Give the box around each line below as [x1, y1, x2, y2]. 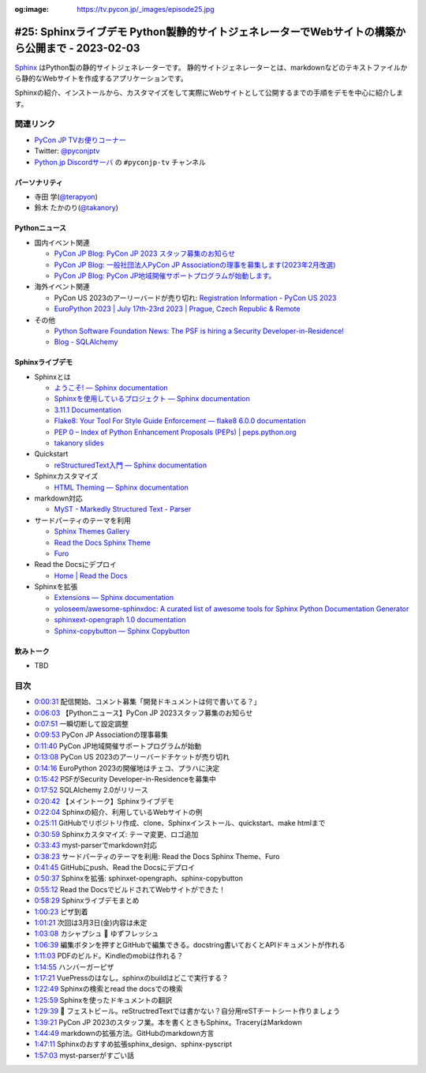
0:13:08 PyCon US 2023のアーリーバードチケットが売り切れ [34, 752, 230, 762]
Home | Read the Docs [54, 571, 128, 580]
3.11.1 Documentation [54, 405, 121, 415]
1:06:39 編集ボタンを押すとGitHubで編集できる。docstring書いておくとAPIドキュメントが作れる [34, 940, 346, 949]
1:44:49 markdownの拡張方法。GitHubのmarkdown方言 [34, 1028, 215, 1037]
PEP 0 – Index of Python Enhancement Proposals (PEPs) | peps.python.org [54, 427, 297, 437]
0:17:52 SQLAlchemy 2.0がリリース [34, 786, 149, 795]
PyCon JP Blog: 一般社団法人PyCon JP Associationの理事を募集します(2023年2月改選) [54, 260, 336, 269]
